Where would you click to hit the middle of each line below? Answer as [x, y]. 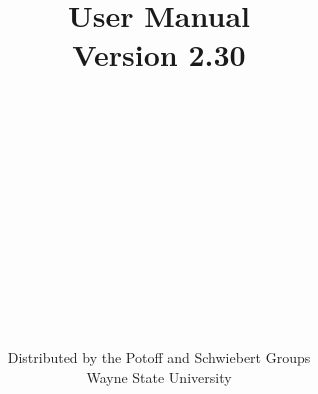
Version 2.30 [159, 54]
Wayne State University [159, 376]
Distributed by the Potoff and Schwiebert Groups [159, 357]
